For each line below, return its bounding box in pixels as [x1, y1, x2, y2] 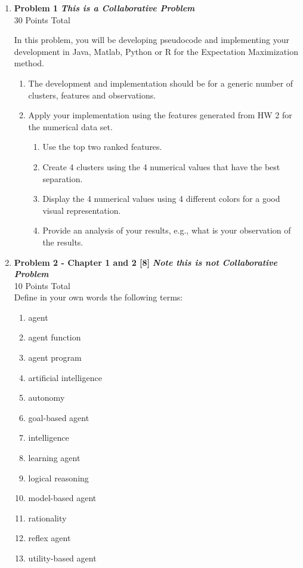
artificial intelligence [28, 371, 102, 383]
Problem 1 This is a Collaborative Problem [14, 2, 195, 14]
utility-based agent [28, 552, 97, 564]
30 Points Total [14, 13, 70, 26]
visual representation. [42, 204, 121, 216]
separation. [42, 172, 83, 185]
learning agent [28, 452, 81, 464]
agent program [28, 351, 82, 364]
